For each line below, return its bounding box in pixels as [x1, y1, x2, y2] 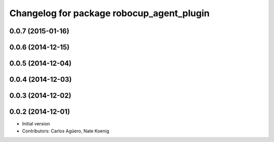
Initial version [22, 121, 50, 127]
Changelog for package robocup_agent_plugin [9, 8, 210, 19]
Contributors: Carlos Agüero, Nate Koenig [22, 128, 109, 134]
